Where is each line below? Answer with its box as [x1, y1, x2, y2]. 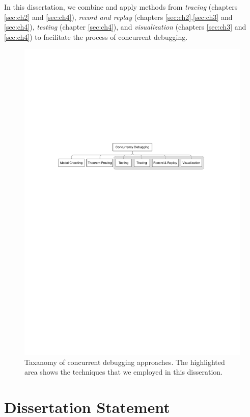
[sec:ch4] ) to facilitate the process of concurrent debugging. [4, 31, 188, 42]
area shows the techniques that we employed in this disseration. [24, 366, 223, 377]
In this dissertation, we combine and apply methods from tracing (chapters [4, 2, 238, 12]
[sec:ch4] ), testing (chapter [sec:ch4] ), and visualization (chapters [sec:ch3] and [4, 21, 246, 32]
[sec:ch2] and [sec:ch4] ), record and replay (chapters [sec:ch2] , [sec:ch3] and [4, 11, 233, 22]
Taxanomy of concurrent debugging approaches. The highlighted [24, 356, 225, 367]
